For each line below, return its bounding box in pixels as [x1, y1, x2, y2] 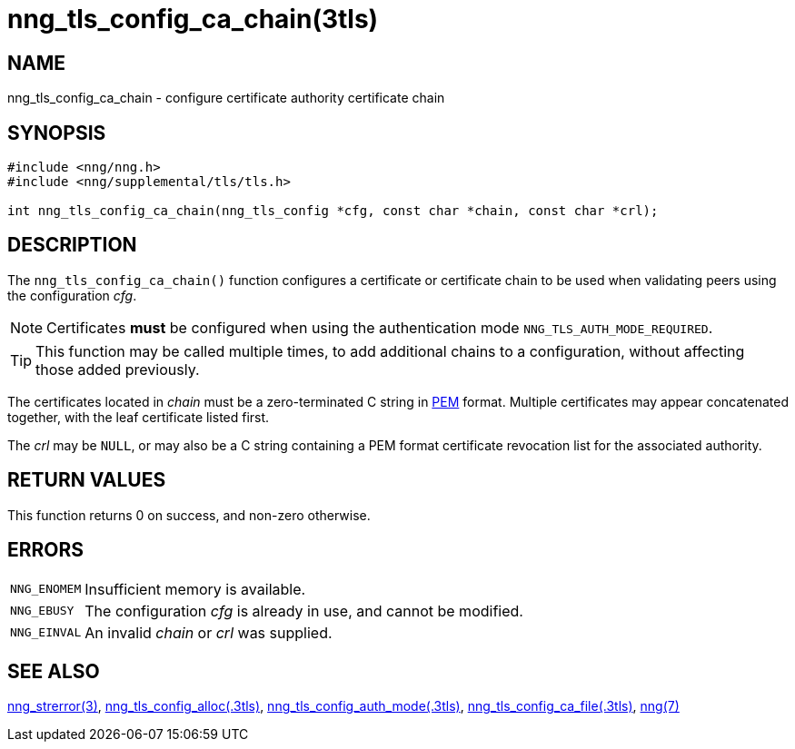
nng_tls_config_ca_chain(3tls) [7, 4, 379, 34]
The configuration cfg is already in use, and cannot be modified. [84, 601, 523, 620]
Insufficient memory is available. [84, 579, 306, 598]
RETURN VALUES [7, 468, 166, 492]
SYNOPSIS [7, 121, 106, 144]
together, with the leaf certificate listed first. [7, 409, 270, 425]
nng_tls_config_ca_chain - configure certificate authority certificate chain [7, 90, 445, 106]
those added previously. [35, 360, 200, 379]
